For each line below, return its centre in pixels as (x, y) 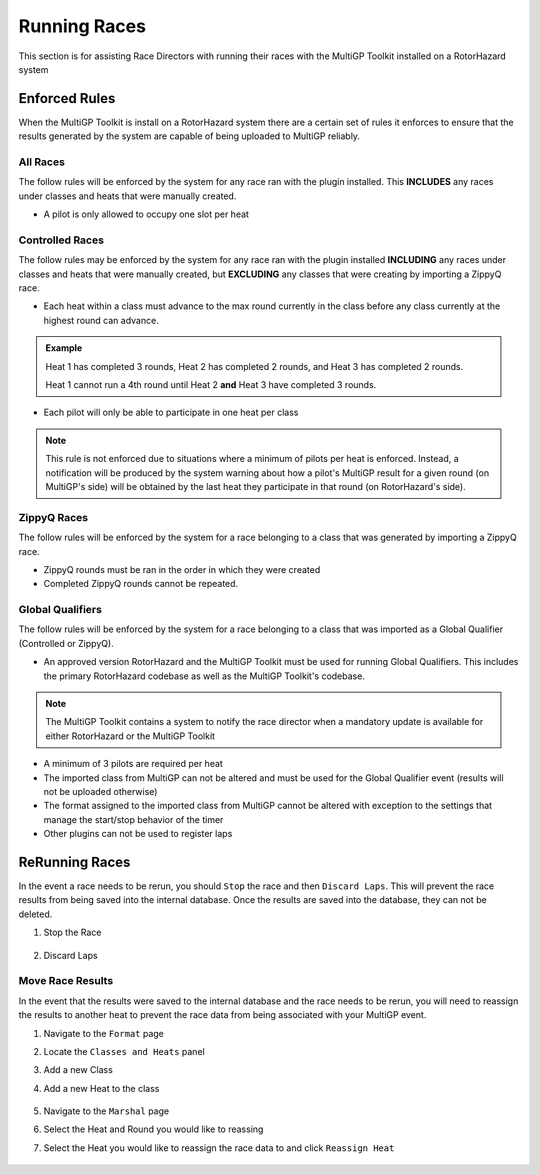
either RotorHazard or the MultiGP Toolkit (130, 736)
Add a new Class (78, 1070)
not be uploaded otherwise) (100, 791)
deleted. (35, 914)
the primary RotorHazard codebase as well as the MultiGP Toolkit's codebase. (204, 676)
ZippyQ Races (53, 517)
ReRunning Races (74, 861)
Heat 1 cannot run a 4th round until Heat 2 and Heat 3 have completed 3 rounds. (211, 385)
